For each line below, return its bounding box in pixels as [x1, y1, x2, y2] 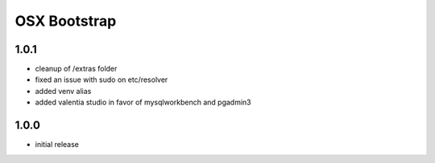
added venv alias [35, 86, 92, 96]
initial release [35, 140, 80, 149]
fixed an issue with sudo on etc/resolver [35, 75, 168, 84]
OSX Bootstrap [14, 12, 117, 30]
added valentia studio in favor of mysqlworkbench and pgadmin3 [35, 97, 251, 108]
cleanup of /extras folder [35, 64, 118, 74]
